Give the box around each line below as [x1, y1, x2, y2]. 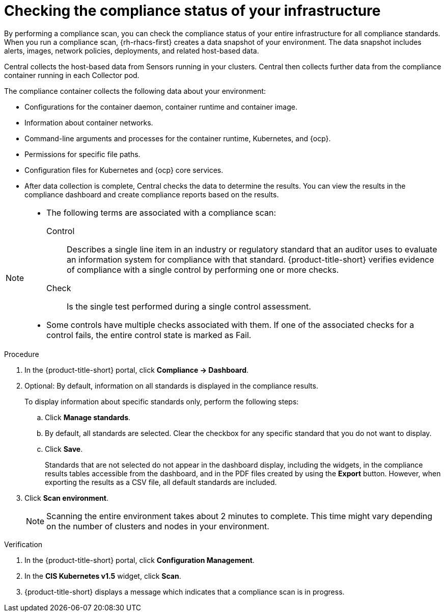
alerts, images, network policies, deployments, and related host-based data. [4, 46, 259, 55]
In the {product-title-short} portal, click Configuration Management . [24, 555, 255, 564]
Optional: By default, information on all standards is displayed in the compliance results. [24, 381, 318, 390]
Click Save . [45, 444, 83, 453]
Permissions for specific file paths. [24, 149, 141, 159]
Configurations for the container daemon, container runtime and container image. [24, 102, 297, 111]
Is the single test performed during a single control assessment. [67, 301, 311, 312]
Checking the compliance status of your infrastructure [4, 2, 381, 19]
